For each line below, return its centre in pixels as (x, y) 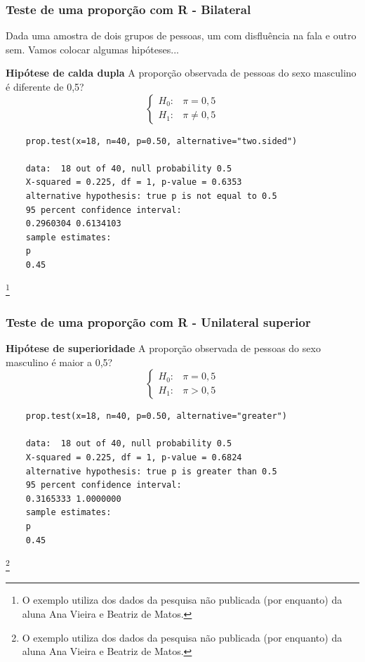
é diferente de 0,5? (45, 86)
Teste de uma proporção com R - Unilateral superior (158, 322)
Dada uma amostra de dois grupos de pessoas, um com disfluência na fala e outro (181, 35)
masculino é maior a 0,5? (59, 362)
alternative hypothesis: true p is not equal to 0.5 (151, 196)
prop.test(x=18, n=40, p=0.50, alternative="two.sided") (161, 141)
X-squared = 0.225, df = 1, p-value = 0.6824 (134, 457)
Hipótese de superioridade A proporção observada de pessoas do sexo (163, 348)
